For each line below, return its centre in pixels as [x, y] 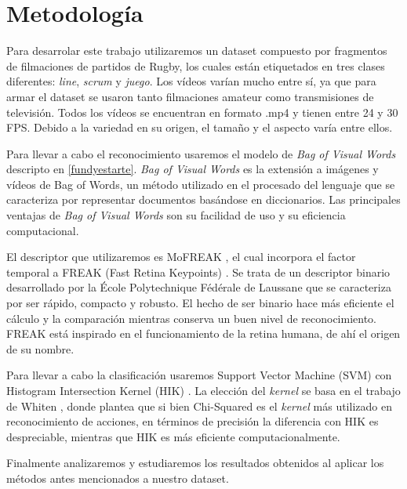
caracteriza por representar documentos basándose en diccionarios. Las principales [203, 199]
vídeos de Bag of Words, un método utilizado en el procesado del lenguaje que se [201, 184]
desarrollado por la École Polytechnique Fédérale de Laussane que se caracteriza [199, 287]
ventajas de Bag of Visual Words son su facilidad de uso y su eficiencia [176, 215]
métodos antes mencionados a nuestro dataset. [118, 478]
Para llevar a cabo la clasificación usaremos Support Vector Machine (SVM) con [199, 375]
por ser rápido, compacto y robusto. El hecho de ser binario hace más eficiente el [200, 303]
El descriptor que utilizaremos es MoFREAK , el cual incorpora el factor [181, 257]
